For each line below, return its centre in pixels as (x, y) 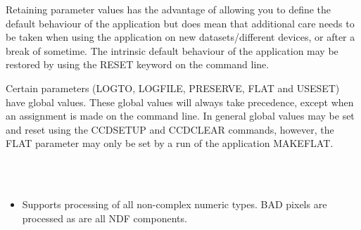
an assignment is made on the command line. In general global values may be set (180, 116)
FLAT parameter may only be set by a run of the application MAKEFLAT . (170, 143)
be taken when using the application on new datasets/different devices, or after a (180, 37)
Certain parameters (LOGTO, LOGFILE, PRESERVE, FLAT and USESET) (173, 88)
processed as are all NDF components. (104, 218)
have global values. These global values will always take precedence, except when (180, 102)
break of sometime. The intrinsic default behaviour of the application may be (172, 50)
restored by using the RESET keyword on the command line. (138, 64)
